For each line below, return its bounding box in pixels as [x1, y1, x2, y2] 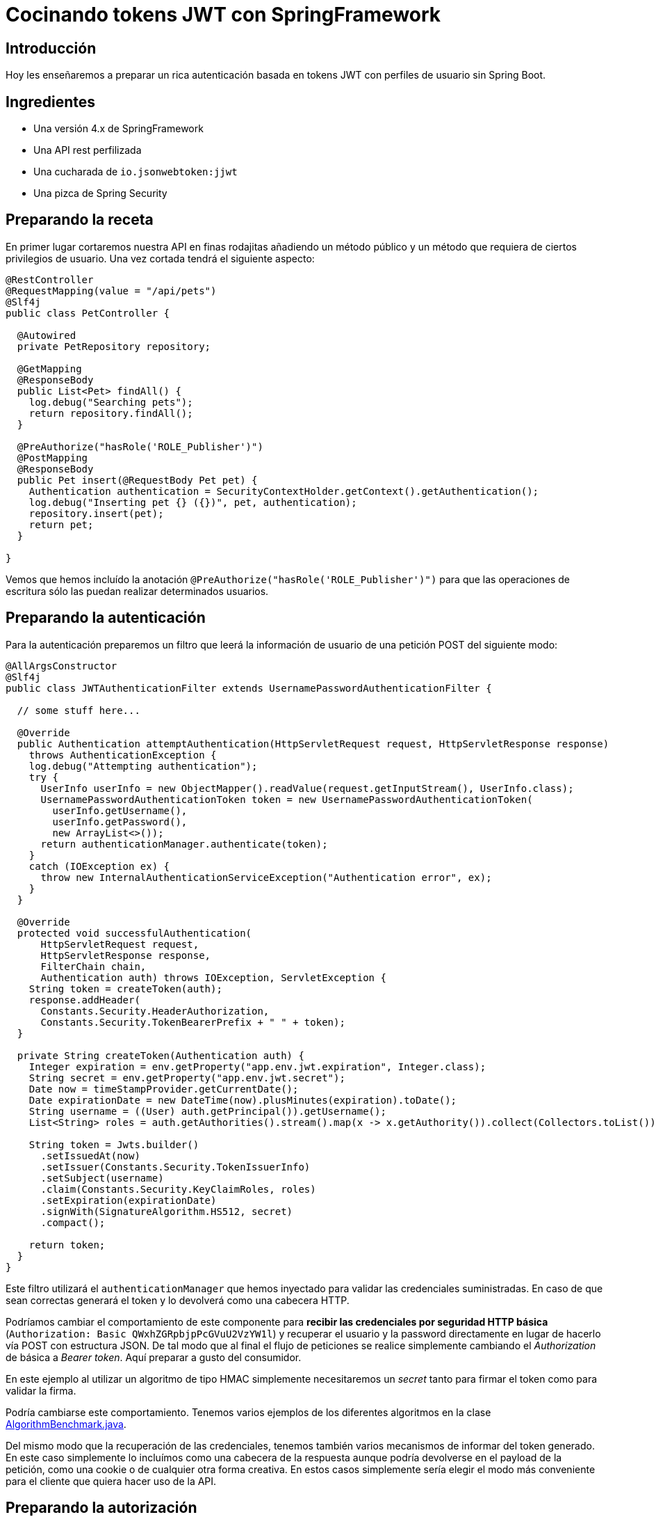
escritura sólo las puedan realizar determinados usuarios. [6, 585, 269, 597]
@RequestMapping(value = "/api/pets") [6, 285, 217, 296]
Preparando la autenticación [6, 609, 206, 627]
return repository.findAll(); [28, 407, 193, 419]
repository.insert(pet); [28, 507, 164, 519]
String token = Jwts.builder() [28, 1138, 199, 1150]
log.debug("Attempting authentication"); [28, 760, 258, 772]
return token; [28, 1239, 106, 1250]
